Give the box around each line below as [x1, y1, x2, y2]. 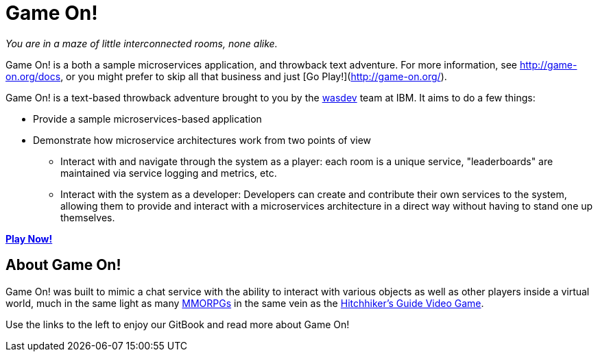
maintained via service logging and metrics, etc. [60, 167, 277, 179]
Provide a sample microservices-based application [33, 112, 262, 125]
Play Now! [5, 232, 53, 245]
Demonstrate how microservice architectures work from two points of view [33, 134, 372, 146]
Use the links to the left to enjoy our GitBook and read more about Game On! [5, 318, 350, 330]
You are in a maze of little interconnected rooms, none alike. [5, 37, 278, 49]
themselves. [60, 211, 115, 223]
